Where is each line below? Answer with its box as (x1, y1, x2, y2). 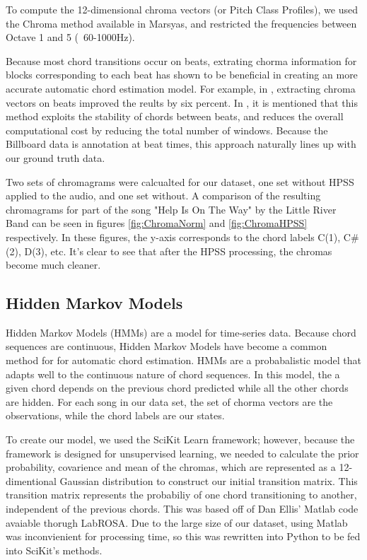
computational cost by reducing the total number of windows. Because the (6, 122, 328, 137)
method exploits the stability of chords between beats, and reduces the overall (6, 109, 344, 124)
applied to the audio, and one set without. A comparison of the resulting (6, 188, 321, 203)
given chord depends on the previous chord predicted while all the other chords (6, 380, 349, 395)
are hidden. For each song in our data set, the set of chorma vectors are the (6, 394, 333, 409)
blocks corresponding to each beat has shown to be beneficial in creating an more (6, 67, 358, 82)
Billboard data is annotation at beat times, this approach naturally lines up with (6, 136, 356, 151)
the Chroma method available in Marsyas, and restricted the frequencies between (6, 16, 357, 30)
